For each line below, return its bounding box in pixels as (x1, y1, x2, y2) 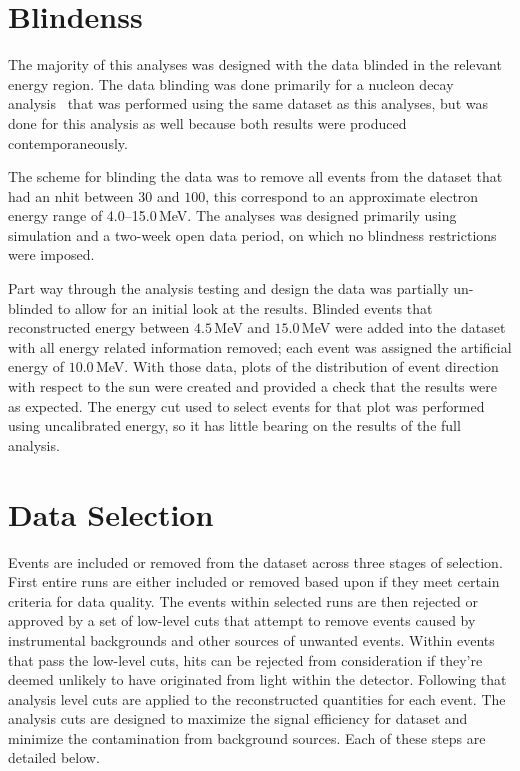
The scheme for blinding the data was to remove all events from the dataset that (8, 166, 503, 187)
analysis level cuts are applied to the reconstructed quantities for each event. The (8, 688, 506, 709)
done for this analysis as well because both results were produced (8, 112, 407, 133)
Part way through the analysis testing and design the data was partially (8, 278, 449, 299)
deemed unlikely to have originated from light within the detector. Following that (8, 669, 507, 690)
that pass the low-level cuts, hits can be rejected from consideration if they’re (8, 649, 483, 670)
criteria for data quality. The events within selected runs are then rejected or (8, 590, 478, 611)
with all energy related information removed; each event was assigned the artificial (8, 336, 512, 357)
